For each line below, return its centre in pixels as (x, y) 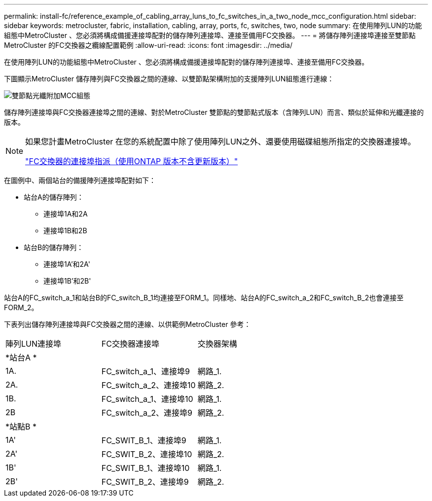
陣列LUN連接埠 (34, 344)
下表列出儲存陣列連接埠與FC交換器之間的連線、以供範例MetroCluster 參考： (127, 324)
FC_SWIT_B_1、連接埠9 (144, 440)
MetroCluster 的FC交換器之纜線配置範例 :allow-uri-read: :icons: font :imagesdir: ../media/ (148, 45)
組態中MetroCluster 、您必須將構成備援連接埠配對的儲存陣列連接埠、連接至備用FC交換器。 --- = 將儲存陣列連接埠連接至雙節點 (210, 35)
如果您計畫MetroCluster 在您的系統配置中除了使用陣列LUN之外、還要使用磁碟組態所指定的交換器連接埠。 (220, 142)
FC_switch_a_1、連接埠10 (147, 399)
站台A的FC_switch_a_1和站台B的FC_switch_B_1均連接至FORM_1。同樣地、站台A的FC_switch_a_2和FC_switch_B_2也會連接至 (204, 298)
